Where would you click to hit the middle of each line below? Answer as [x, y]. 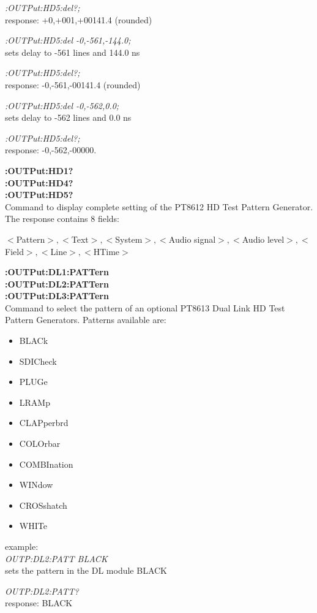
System [129, 239]
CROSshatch [43, 505]
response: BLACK [39, 603]
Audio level [263, 239]
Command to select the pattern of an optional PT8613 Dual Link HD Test [145, 307]
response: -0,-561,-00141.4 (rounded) [73, 84]
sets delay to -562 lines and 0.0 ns [68, 117]
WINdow [36, 485]
